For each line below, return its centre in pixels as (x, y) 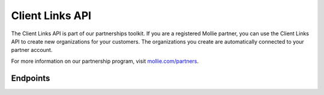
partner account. (32, 50)
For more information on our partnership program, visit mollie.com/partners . (105, 61)
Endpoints (31, 78)
